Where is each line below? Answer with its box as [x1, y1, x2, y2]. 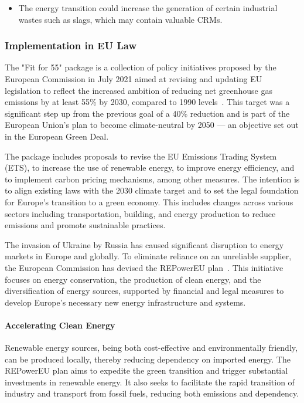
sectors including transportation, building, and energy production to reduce [5, 207, 276, 219]
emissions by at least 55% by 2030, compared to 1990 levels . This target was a [5, 96, 290, 108]
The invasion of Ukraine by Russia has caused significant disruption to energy [5, 238, 284, 250]
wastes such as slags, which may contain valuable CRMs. [18, 13, 223, 25]
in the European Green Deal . [5, 130, 109, 142]
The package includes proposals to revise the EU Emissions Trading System [5, 150, 277, 162]
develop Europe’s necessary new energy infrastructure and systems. [5, 296, 246, 308]
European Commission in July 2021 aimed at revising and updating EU [5, 73, 262, 84]
